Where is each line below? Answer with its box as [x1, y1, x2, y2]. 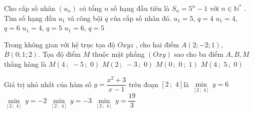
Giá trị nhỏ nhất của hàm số [4, 79, 92, 89]
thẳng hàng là [4, 58, 46, 69]
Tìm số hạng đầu [4, 12, 56, 23]
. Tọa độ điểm [38, 49, 81, 59]
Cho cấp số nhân [4, 3, 55, 13]
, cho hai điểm [135, 39, 179, 49]
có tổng [79, 3, 102, 13]
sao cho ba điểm [174, 49, 224, 59]
